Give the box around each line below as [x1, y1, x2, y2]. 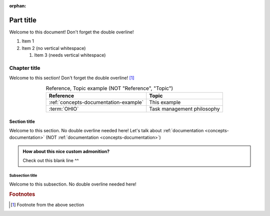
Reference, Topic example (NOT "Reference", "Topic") [45, 85, 173, 92]
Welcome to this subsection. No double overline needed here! [9, 181, 137, 187]
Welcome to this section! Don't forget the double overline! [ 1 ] [9, 75, 134, 81]
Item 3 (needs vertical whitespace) [34, 52, 106, 58]
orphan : [9, 3, 26, 8]
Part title [9, 15, 37, 24]
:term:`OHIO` [48, 105, 79, 112]
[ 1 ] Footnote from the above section [10, 202, 84, 208]
